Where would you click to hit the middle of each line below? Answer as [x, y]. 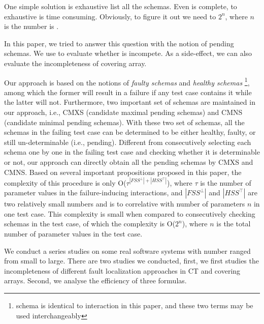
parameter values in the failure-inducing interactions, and [93, 193]
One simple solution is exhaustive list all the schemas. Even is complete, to [121, 6]
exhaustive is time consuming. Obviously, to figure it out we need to [110, 16]
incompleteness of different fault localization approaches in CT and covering [122, 270]
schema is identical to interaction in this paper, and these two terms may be [135, 305]
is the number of [226, 182]
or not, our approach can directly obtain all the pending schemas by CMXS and [129, 161]
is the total [234, 224]
